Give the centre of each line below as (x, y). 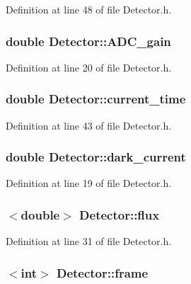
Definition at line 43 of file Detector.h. (89, 125)
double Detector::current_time (96, 99)
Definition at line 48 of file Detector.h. (89, 9)
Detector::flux (120, 214)
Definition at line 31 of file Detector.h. (89, 241)
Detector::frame (102, 272)
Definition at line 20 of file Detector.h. (89, 67)
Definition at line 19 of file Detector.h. (89, 183)
